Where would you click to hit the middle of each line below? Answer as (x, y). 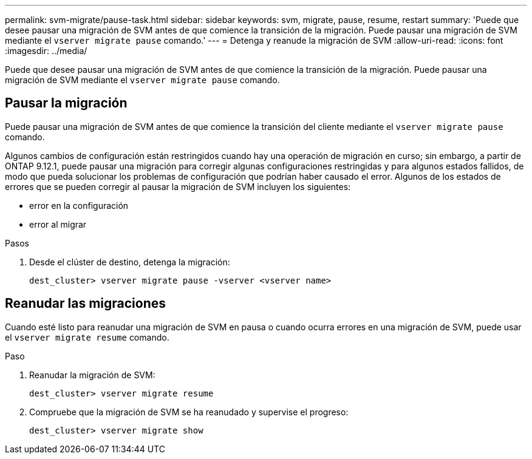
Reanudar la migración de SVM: (92, 375)
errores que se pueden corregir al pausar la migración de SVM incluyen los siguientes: (178, 186)
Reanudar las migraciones (86, 304)
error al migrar (58, 224)
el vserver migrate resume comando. (87, 337)
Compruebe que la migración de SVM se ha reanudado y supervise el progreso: (189, 412)
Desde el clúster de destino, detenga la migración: (130, 262)
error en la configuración (79, 205)
